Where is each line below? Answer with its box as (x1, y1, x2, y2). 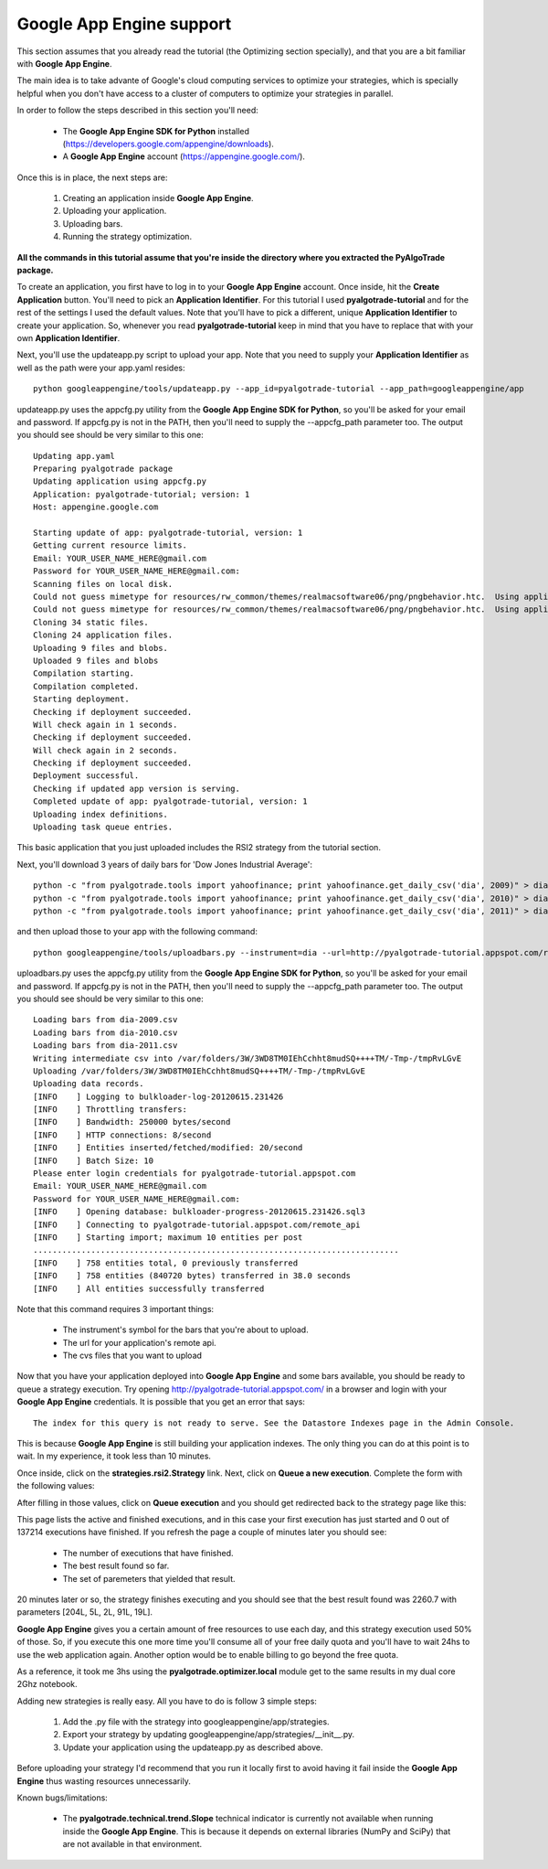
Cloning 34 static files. (33, 617, 150, 627)
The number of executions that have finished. (62, 1547, 234, 1558)
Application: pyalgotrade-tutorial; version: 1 (33, 489, 250, 499)
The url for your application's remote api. (62, 1337, 216, 1348)
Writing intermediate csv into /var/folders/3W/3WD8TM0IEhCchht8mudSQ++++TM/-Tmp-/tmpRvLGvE (33, 1052, 462, 1063)
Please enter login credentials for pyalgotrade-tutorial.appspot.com (33, 1169, 356, 1179)
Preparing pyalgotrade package (33, 464, 174, 475)
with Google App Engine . (16, 58, 113, 69)
